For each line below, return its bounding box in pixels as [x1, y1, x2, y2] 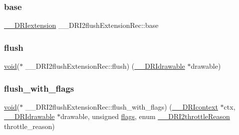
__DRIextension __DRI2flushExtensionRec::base [4, 20, 159, 30]
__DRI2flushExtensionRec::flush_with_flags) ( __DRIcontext [25, 101, 218, 112]
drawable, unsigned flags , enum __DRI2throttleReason [60, 111, 230, 122]
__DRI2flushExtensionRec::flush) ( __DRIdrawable [25, 61, 185, 71]
